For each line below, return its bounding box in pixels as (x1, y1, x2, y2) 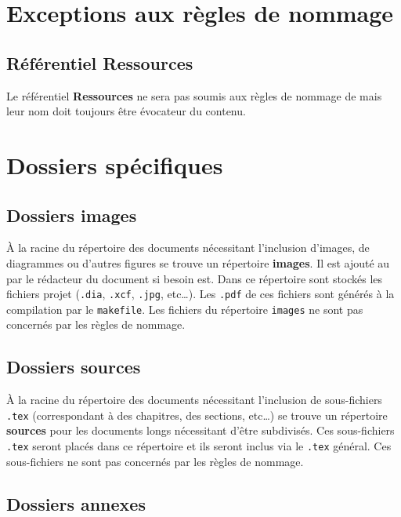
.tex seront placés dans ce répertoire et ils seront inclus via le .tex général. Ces (6, 438, 392, 454)
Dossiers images (6, 202, 137, 227)
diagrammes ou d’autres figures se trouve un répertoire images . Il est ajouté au (6, 254, 390, 271)
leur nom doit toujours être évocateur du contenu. (6, 103, 246, 119)
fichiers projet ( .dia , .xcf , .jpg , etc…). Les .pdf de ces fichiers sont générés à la (6, 286, 395, 302)
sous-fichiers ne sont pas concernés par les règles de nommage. (6, 453, 304, 469)
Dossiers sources (6, 355, 141, 379)
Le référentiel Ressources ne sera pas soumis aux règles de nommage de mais (6, 87, 382, 104)
